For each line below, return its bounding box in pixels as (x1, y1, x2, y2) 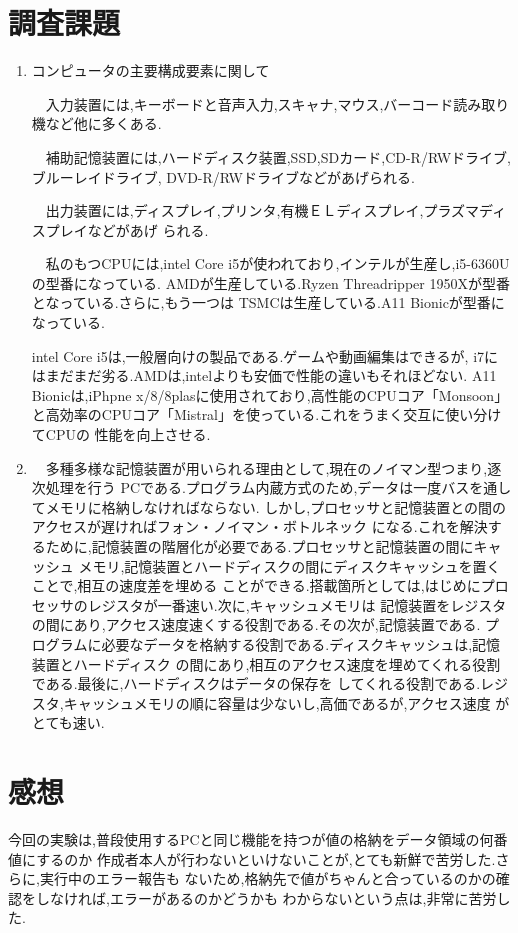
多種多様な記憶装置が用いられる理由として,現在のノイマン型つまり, (45, 457, 488, 478)
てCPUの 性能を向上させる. (31, 424, 211, 445)
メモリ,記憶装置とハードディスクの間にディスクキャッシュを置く (78, 555, 501, 576)
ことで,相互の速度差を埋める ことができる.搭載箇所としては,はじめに (31, 575, 481, 596)
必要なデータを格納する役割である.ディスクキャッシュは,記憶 (101, 633, 501, 654)
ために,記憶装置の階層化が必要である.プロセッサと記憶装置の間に (45, 536, 474, 556)
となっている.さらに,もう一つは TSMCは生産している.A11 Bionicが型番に (31, 292, 505, 313)
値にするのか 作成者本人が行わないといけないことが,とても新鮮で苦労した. (8, 848, 496, 869)
